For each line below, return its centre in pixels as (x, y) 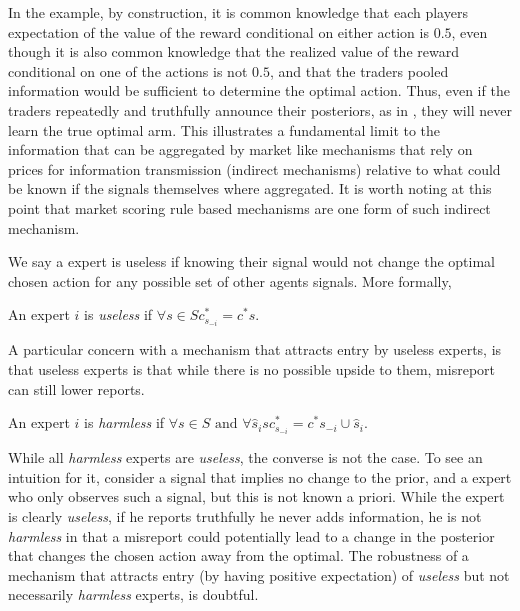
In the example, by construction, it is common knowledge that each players (238, 12)
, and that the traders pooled (359, 70)
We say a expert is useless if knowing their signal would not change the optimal (252, 261)
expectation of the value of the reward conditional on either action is (218, 31)
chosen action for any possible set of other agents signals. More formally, (230, 280)
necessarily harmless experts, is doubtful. (133, 594)
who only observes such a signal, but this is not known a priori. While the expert (256, 496)
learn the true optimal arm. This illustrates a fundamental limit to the (224, 129)
